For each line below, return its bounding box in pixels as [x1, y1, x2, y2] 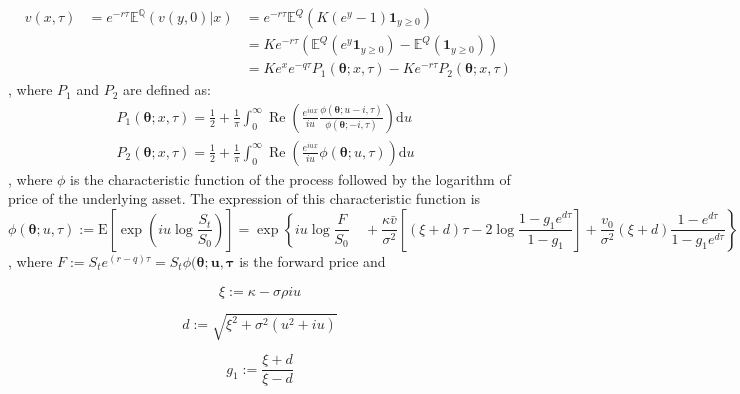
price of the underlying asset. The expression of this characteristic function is [8, 188, 481, 209]
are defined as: [122, 79, 211, 100]
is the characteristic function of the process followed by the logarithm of [70, 168, 511, 189]
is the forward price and [239, 250, 386, 271]
